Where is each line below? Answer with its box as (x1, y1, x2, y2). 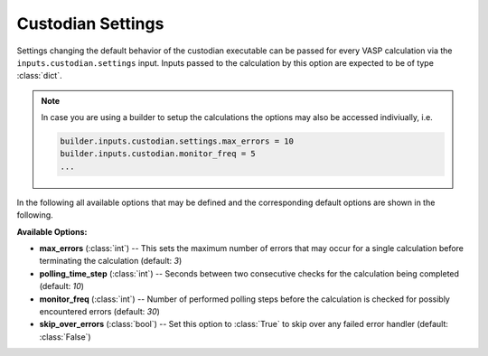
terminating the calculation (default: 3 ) (39, 256, 183, 267)
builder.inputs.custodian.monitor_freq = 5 (60, 149, 257, 159)
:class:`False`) (39, 331, 91, 342)
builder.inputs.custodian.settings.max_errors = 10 (60, 136, 294, 146)
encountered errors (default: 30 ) (39, 305, 160, 316)
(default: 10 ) (39, 281, 85, 292)
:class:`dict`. (16, 70, 62, 81)
